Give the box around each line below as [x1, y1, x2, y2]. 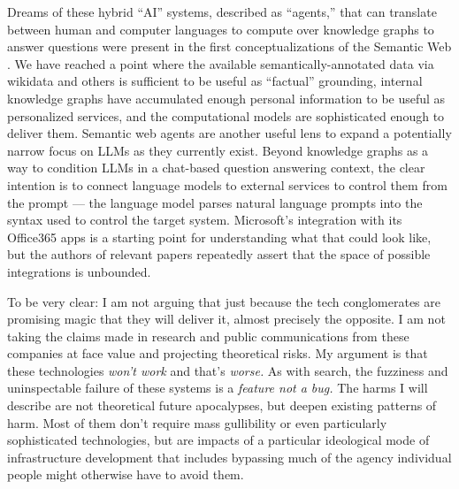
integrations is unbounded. [7, 262, 151, 280]
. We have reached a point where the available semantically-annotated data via [7, 54, 434, 73]
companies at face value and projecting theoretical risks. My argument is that [7, 344, 428, 363]
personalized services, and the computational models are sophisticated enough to [7, 106, 445, 125]
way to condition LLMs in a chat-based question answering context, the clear [7, 158, 425, 177]
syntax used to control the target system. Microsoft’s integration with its [7, 210, 402, 229]
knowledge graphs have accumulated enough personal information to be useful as [7, 88, 446, 107]
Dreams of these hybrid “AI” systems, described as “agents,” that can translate [7, 3, 437, 20]
